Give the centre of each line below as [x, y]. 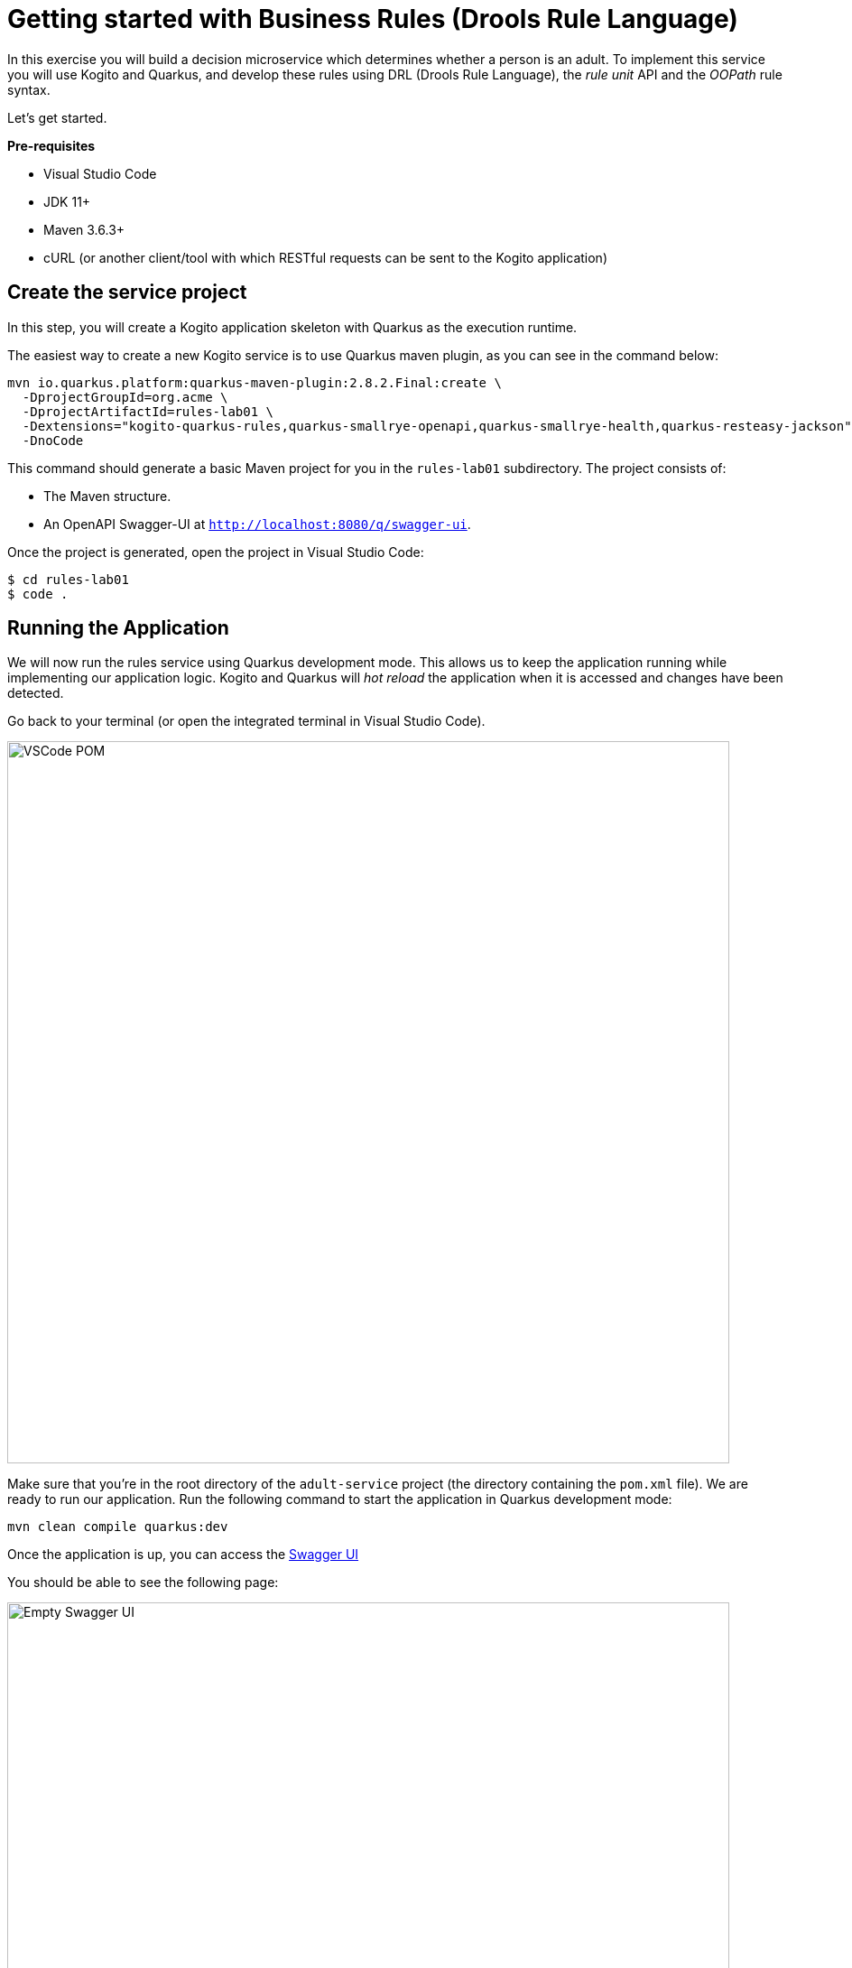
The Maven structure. [107, 496]
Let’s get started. [57, 117]
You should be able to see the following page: [143, 1583]
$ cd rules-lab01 [68, 579]
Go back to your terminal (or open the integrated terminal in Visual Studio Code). [246, 721]
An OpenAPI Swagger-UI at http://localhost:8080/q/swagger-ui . [257, 524]
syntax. [29, 89]
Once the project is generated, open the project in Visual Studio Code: [216, 552]
